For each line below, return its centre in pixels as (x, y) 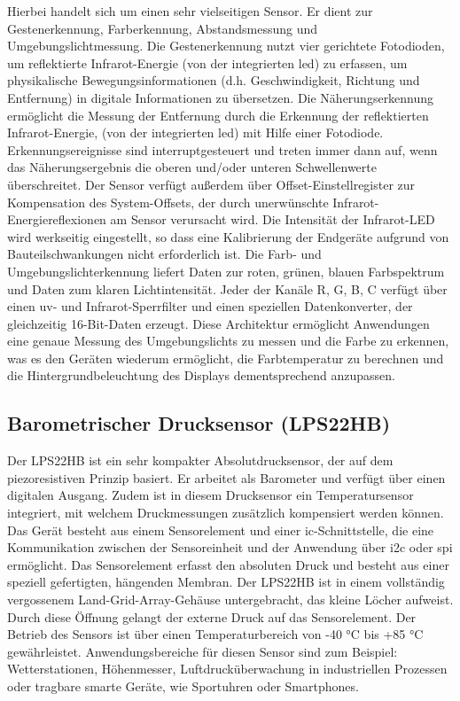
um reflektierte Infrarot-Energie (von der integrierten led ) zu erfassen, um (207, 62)
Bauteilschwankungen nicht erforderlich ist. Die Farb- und (164, 254)
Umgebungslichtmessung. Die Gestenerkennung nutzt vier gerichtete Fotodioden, (226, 46)
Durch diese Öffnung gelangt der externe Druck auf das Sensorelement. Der (212, 616)
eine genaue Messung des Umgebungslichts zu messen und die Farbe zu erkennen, (228, 341)
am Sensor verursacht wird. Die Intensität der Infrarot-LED (273, 219)
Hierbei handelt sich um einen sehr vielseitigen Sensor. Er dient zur (190, 11)
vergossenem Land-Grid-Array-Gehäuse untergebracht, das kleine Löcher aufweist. (230, 600)
